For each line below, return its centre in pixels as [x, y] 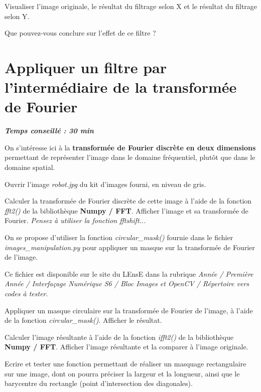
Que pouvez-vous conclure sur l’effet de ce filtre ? [80, 33]
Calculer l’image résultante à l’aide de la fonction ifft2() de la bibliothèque [119, 337]
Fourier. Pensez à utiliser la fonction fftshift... [75, 220]
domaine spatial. [30, 167]
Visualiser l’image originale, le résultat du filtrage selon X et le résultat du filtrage [131, 6]
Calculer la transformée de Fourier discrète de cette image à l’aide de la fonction [128, 201]
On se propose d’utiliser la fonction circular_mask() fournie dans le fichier [119, 237]
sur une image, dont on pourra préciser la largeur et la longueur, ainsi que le [122, 373]
